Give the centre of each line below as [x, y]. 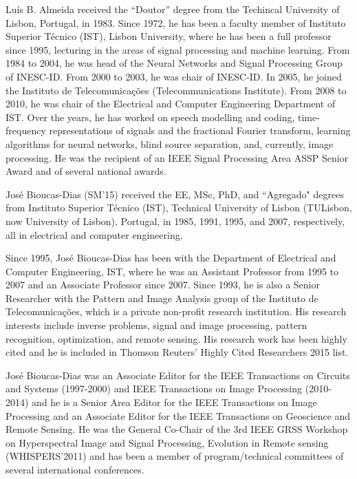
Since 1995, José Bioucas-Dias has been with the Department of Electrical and [171, 258]
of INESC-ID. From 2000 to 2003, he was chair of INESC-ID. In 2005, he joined [174, 76]
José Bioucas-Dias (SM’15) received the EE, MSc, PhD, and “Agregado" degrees [175, 194]
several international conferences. [75, 469]
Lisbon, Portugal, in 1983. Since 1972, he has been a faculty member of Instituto [176, 22]
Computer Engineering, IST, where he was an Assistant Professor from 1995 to [172, 271]
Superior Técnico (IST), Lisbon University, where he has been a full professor [169, 36]
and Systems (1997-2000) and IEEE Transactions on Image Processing [154, 388]
